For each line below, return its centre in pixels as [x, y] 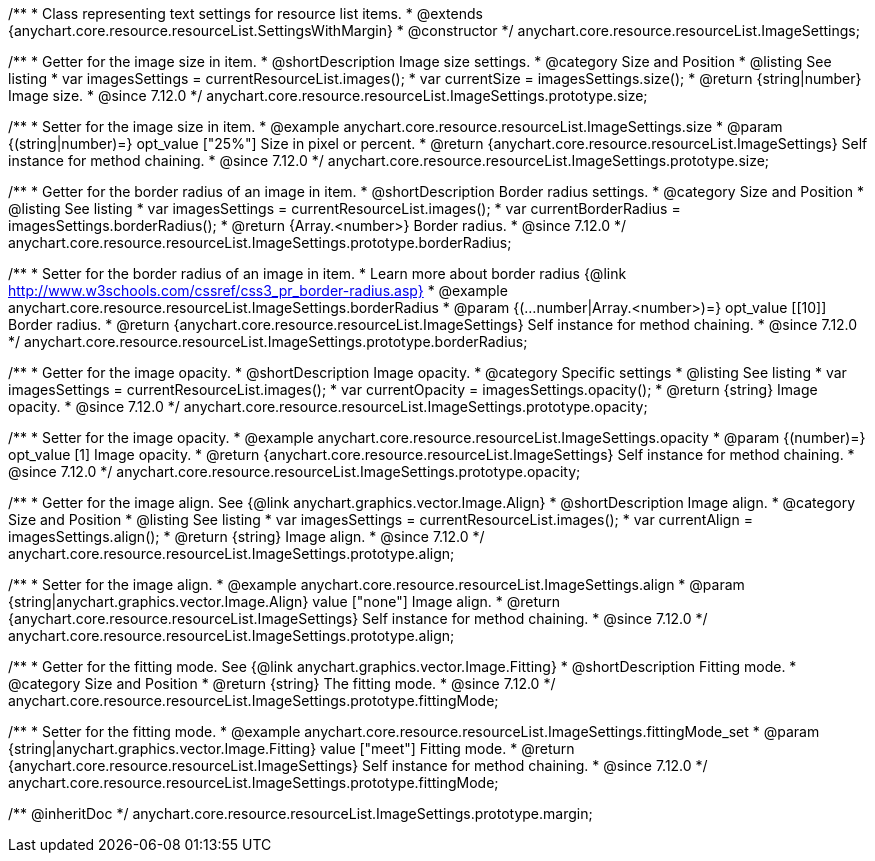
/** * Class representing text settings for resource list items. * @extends [245, 13]
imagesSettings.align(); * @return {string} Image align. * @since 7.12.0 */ [246, 536]
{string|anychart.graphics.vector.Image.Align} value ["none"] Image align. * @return [284, 601]
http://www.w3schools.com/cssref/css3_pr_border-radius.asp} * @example [258, 290]
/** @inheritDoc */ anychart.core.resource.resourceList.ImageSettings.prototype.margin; [300, 813]
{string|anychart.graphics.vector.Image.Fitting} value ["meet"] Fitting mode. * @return [291, 748]
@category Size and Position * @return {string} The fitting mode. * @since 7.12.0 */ [282, 683]
